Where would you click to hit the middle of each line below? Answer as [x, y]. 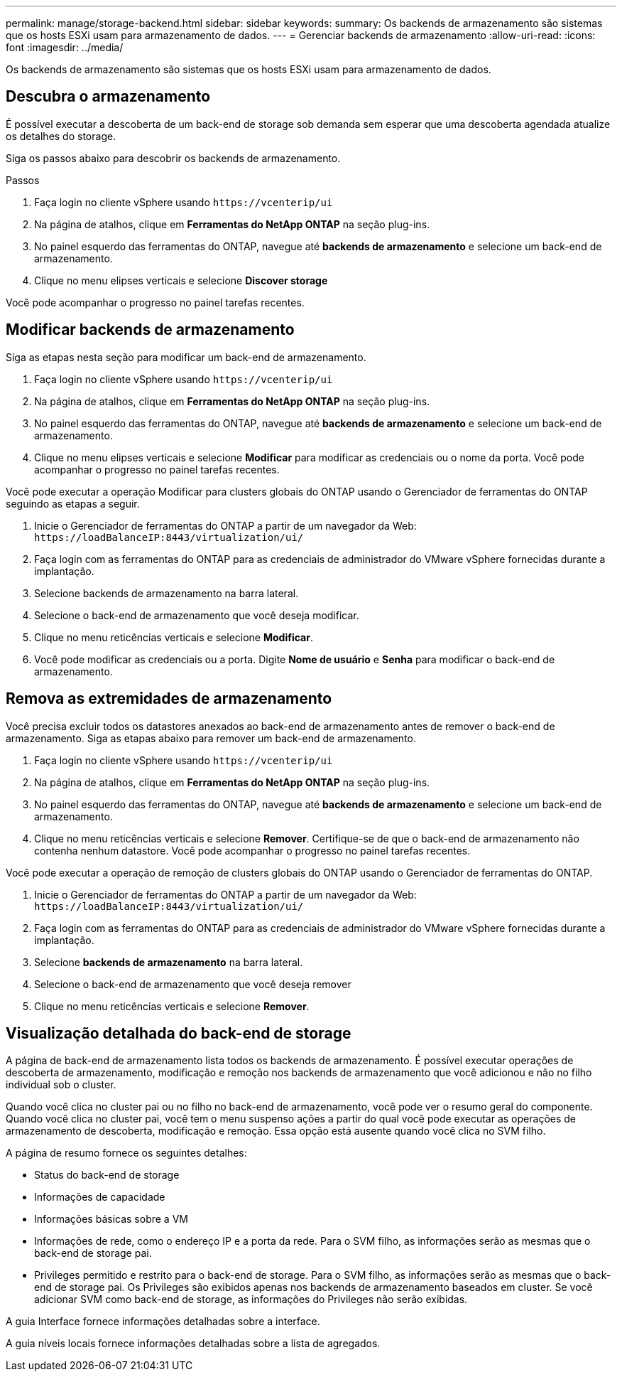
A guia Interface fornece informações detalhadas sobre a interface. [163, 1322]
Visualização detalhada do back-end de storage [179, 1033]
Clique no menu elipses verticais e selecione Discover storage [181, 280]
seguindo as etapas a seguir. [73, 503]
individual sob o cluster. [61, 1085]
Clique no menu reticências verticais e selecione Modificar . [174, 637]
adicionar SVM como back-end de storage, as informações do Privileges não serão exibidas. [251, 1300]
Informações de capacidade [100, 1197]
